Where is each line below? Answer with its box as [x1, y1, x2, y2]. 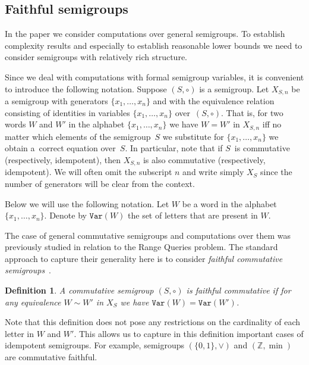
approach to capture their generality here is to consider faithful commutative [5, 252, 283, 264]
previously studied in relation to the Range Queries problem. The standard [5, 241, 278, 253]
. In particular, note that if [125, 142, 223, 154]
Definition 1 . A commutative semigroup [5, 284, 154, 297]
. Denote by [44, 209, 87, 222]
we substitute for [162, 130, 224, 142]
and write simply [182, 166, 244, 178]
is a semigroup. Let [199, 82, 269, 95]
